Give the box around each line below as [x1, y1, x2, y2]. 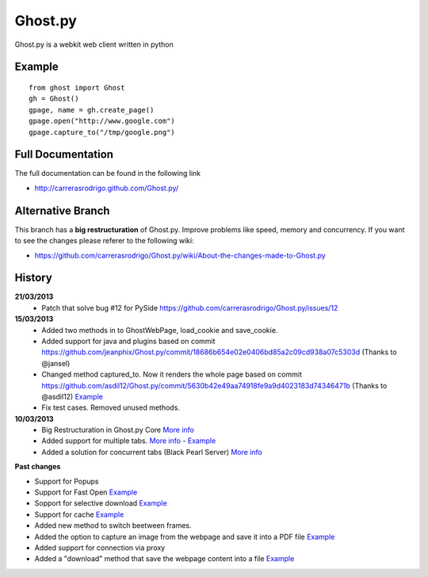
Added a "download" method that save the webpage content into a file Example [34, 554, 295, 564]
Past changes [14, 462, 61, 472]
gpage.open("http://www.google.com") [29, 117, 176, 126]
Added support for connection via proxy [34, 543, 166, 552]
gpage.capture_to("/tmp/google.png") [29, 128, 176, 136]
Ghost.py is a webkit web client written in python [14, 40, 174, 49]
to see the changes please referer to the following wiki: [14, 236, 194, 246]
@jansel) [41, 358, 71, 368]
